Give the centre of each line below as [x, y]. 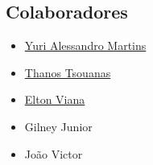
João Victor [54, 153]
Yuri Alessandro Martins [85, 45]
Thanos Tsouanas [68, 72]
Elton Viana [55, 99]
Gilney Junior [58, 126]
